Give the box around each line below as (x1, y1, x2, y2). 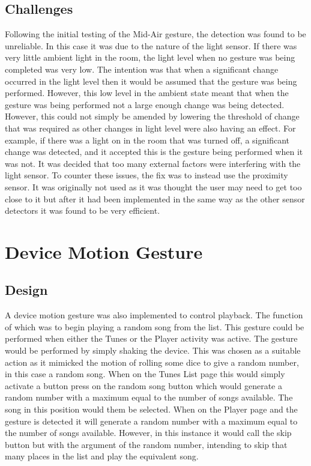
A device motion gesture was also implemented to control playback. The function (5, 309, 303, 321)
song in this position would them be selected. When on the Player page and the (5, 403, 298, 416)
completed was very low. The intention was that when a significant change (5, 62, 279, 75)
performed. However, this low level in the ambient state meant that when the (5, 86, 289, 99)
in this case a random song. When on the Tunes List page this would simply (5, 368, 285, 380)
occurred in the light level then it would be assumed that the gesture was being (5, 74, 297, 87)
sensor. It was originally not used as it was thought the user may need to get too (5, 180, 302, 193)
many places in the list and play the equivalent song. (5, 450, 199, 462)
